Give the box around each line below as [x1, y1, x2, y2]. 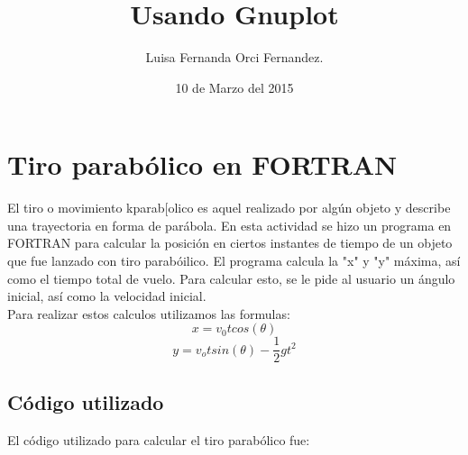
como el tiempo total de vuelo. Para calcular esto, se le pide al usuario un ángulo [7, 268, 455, 287]
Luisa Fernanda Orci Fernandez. [145, 48, 324, 67]
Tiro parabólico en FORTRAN [7, 146, 398, 183]
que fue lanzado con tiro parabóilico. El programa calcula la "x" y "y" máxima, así [7, 251, 461, 270]
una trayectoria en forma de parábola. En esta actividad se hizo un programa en [7, 215, 452, 234]
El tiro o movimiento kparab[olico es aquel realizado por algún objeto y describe [7, 198, 451, 217]
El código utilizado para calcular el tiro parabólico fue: [7, 430, 310, 449]
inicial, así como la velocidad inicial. [7, 287, 206, 305]
